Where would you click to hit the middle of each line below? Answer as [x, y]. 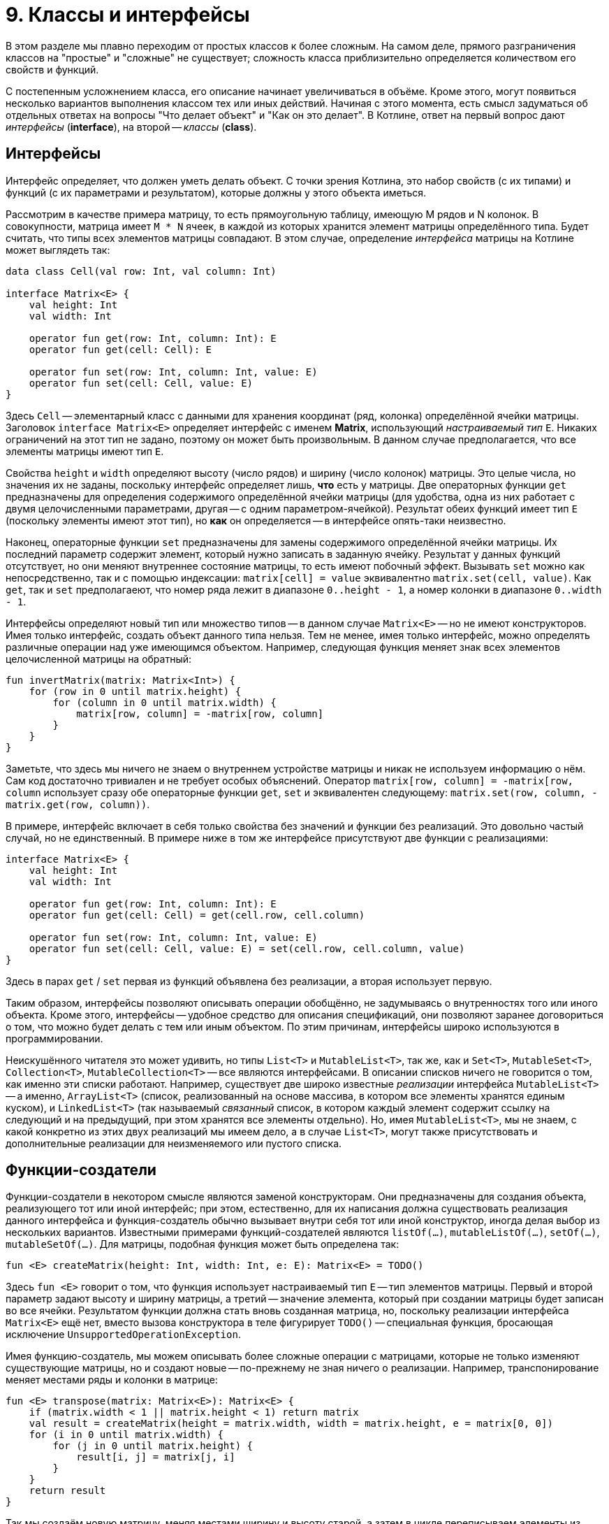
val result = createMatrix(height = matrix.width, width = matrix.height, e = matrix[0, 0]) [291, 1424]
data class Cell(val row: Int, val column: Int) [141, 271]
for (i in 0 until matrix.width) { [126, 1435]
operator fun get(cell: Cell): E [120, 349]
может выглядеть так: [58, 250]
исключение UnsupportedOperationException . [123, 1335]
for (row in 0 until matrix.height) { [135, 691]
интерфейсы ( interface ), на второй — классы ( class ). [131, 127]
